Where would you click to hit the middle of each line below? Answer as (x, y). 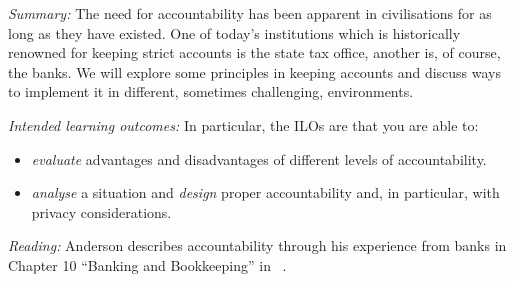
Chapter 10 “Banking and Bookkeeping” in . (147, 264)
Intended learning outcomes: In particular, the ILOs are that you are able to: (243, 124)
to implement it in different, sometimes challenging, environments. (211, 91)
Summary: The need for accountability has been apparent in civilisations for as (250, 13)
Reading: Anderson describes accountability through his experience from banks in (257, 245)
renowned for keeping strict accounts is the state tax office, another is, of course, (254, 52)
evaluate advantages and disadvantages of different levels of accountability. (259, 158)
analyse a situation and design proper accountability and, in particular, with (265, 192)
